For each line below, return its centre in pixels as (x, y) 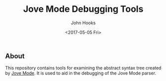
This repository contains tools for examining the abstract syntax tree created (83, 68)
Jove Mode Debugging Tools (83, 9)
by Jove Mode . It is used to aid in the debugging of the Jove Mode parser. (81, 73)
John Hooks (83, 23)
